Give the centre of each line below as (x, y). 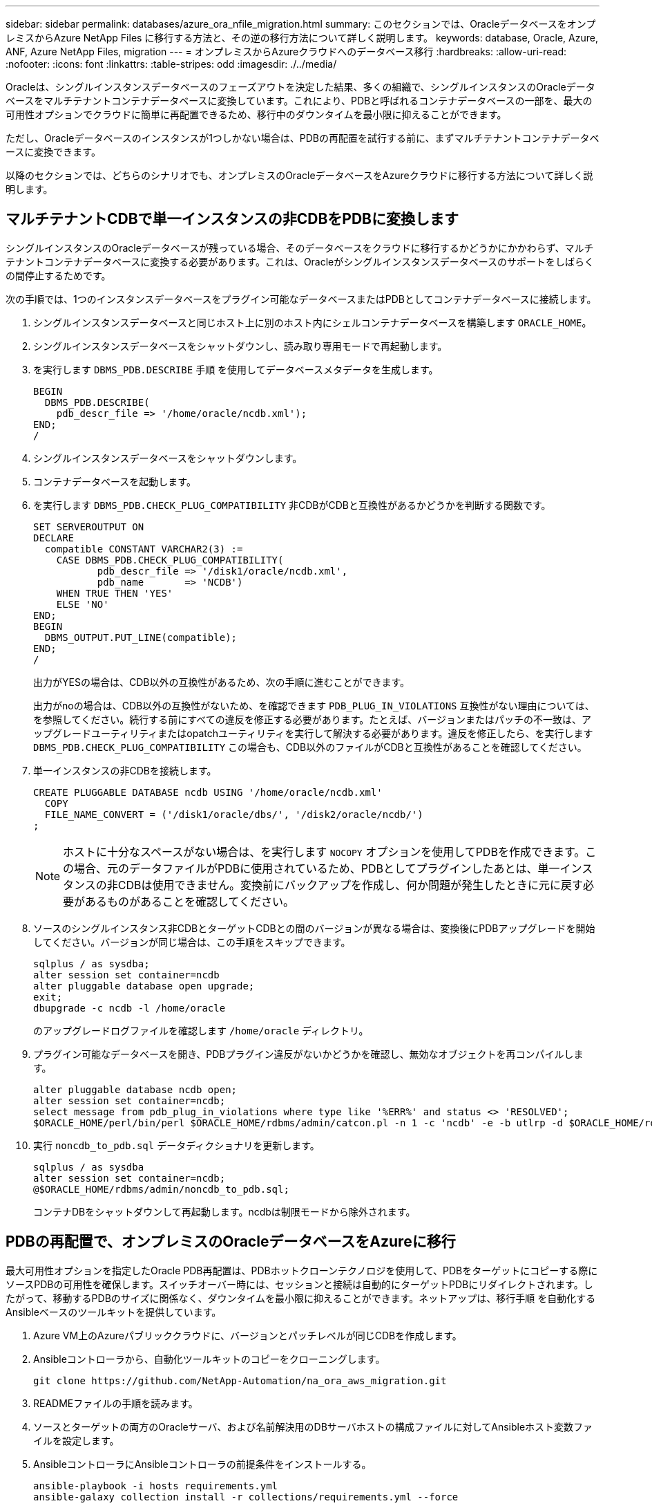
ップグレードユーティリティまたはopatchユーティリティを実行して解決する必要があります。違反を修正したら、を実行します (313, 733)
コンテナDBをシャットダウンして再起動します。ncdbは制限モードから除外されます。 (224, 1211)
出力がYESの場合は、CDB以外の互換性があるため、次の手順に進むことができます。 (221, 682)
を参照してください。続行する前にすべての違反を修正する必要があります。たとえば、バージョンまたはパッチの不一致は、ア (313, 719)
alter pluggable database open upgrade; (144, 986)
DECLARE (54, 538)
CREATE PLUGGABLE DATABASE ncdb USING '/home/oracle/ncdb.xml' (208, 792)
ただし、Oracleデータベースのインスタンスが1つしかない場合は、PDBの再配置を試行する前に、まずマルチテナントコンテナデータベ (303, 138)
